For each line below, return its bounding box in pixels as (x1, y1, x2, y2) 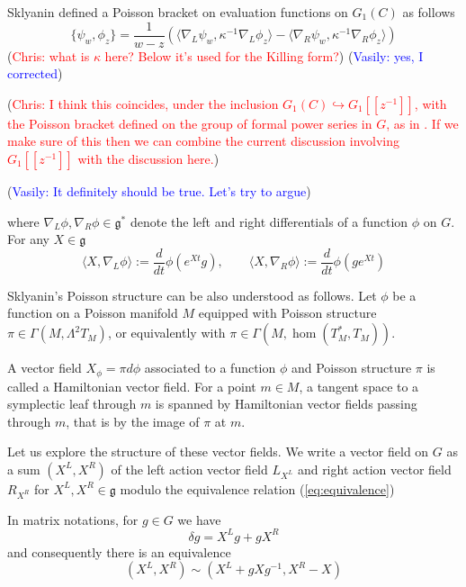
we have (177, 510, 221, 528)
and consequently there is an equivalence (7, 542, 231, 561)
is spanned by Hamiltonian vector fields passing (155, 394, 417, 413)
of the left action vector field (111, 459, 268, 478)
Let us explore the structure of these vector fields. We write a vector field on (7, 442, 429, 461)
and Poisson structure (291, 358, 412, 377)
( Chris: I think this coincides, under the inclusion (7, 94, 279, 113)
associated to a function (144, 358, 276, 377)
